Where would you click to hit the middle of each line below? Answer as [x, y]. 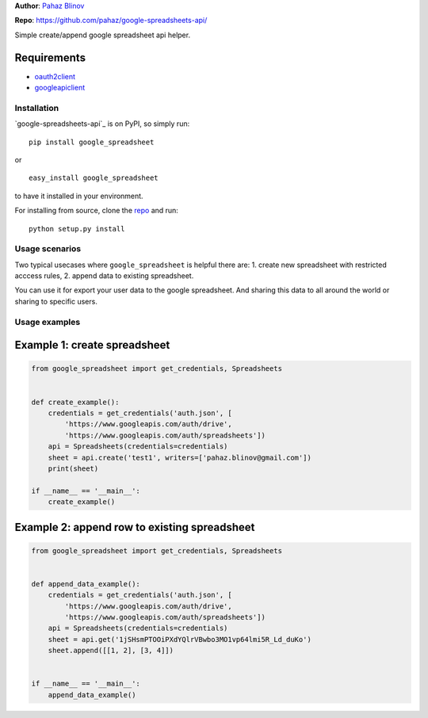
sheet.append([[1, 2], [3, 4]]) [111, 651]
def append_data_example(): [86, 584]
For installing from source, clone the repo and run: [96, 211]
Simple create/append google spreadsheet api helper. [102, 35]
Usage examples [48, 322]
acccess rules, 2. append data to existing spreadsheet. [104, 276]
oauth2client [55, 76]
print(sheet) [73, 468]
